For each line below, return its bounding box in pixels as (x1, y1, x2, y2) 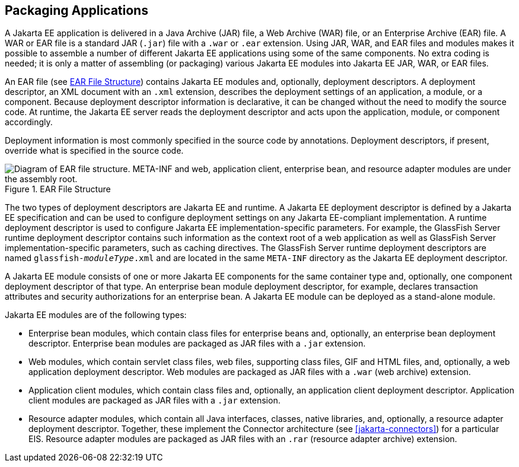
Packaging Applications (5, 3, 148, 18)
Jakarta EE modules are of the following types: (5, 310, 187, 320)
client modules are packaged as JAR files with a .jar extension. (28, 395, 281, 406)
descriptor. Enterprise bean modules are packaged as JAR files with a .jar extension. (28, 338, 366, 349)
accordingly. (5, 117, 53, 128)
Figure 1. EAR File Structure (5, 184, 111, 195)
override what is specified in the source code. (5, 145, 184, 156)
